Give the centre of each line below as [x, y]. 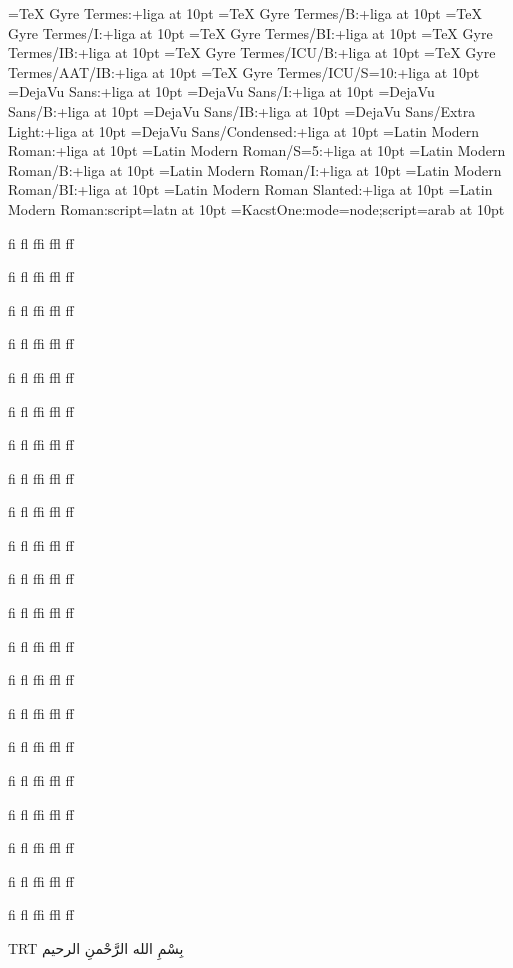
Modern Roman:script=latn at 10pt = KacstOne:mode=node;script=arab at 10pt [256, 208]
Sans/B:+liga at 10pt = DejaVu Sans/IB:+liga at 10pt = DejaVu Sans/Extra [242, 110]
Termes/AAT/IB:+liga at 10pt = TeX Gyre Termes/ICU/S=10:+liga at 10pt [244, 71]
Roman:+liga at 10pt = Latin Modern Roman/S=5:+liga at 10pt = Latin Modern [257, 150]
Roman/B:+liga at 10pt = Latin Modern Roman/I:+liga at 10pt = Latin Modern [255, 169]
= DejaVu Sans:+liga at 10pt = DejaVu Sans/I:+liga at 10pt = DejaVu [221, 91]
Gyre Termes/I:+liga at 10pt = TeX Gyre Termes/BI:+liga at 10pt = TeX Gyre [250, 32]
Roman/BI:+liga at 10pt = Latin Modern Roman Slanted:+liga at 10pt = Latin [250, 189]
